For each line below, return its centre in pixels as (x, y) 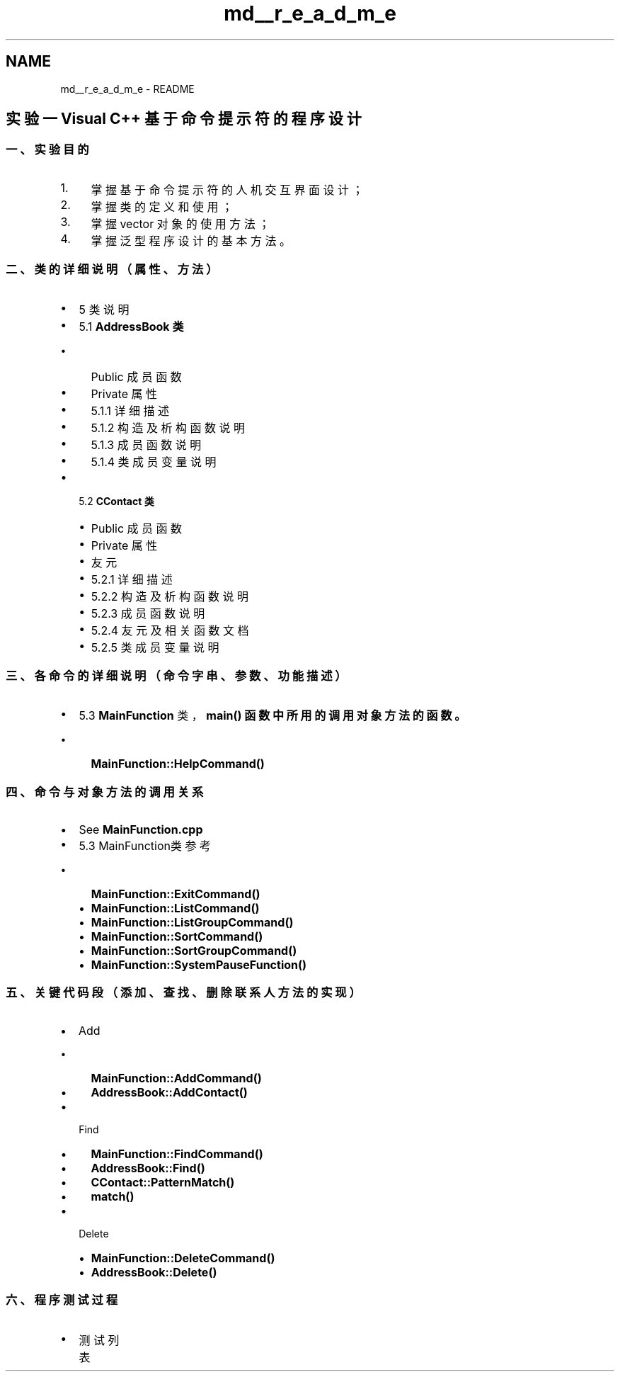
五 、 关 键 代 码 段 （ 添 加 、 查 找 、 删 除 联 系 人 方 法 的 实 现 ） (183, 993)
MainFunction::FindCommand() (177, 1154)
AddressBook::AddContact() (169, 1092)
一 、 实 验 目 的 (47, 150)
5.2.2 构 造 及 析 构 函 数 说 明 (170, 596)
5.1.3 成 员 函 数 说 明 (146, 444)
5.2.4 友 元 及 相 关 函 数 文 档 (170, 630)
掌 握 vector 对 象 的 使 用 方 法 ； (180, 223)
